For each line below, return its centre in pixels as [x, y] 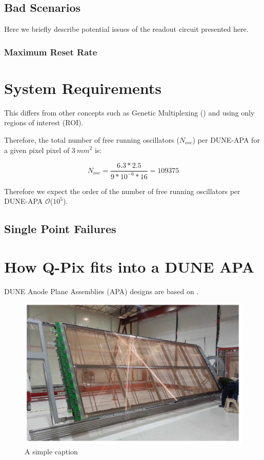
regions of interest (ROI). [44, 122]
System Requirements [83, 88]
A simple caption [51, 451]
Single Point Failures [60, 229]
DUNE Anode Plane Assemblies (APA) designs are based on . [101, 291]
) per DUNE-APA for [226, 139]
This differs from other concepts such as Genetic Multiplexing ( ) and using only [129, 112]
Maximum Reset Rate [51, 52]
